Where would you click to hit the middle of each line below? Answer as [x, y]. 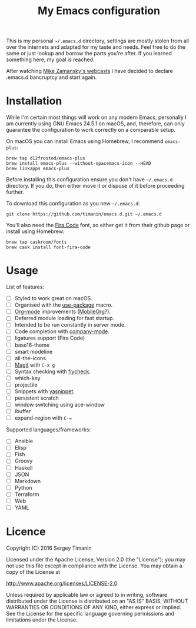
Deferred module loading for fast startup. [64, 318]
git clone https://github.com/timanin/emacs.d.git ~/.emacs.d [84, 214]
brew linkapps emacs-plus [38, 169]
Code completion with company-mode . [62, 331]
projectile [26, 384]
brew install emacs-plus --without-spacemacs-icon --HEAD [79, 164]
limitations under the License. [42, 620]
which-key [27, 378]
